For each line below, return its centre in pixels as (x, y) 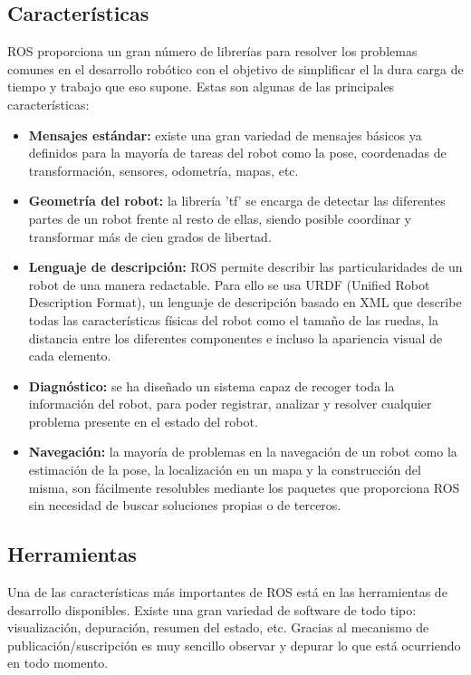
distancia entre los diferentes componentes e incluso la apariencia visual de (235, 337)
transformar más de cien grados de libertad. (150, 236)
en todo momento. (58, 663)
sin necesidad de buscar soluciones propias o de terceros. (185, 505)
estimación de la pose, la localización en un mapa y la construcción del (225, 470)
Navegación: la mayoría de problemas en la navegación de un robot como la (243, 452)
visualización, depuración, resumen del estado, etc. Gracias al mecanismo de (218, 627)
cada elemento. (70, 356)
